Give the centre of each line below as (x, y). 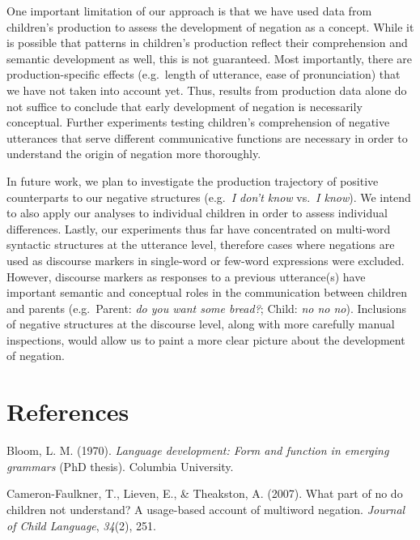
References (68, 411)
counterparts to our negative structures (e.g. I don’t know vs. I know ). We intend (209, 197)
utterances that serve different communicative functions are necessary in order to (207, 137)
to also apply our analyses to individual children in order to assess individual (197, 213)
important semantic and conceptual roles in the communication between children (207, 292)
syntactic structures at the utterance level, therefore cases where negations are (201, 244)
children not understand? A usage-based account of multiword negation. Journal (206, 509)
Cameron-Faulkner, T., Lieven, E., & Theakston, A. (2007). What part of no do (205, 493)
